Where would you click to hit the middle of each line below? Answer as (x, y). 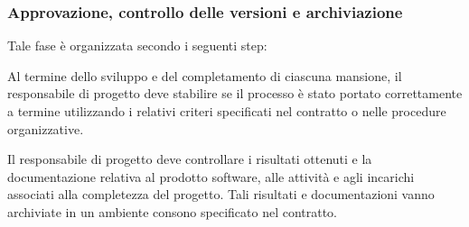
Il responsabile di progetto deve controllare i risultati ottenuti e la (190, 159)
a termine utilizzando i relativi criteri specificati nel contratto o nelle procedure (227, 111)
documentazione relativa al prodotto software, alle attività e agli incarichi (211, 176)
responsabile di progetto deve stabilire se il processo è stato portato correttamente (235, 93)
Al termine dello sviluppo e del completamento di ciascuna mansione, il (205, 75)
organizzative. (46, 128)
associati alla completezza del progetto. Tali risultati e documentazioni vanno (221, 194)
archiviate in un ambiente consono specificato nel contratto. (173, 211)
